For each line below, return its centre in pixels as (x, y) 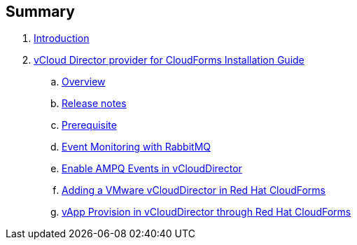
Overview (84, 82)
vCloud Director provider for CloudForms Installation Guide (169, 60)
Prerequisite (89, 125)
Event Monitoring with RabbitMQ (136, 147)
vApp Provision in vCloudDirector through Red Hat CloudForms (206, 212)
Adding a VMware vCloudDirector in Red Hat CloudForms (194, 190)
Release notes (94, 104)
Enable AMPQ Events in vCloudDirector (152, 169)
